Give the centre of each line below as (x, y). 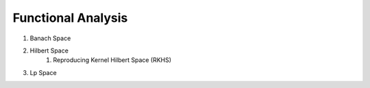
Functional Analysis (70, 18)
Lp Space (44, 72)
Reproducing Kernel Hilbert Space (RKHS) (112, 60)
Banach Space (50, 38)
